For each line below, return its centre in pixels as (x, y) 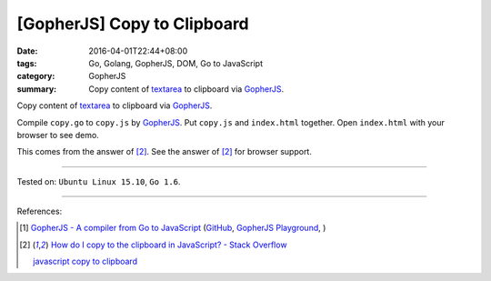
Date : (27, 51)
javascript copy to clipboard (85, 261)
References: (40, 211)
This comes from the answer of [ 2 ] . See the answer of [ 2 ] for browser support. (165, 152)
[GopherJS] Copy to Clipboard (133, 24)
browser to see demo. (58, 135)
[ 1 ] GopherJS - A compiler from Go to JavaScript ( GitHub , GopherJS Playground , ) (173, 228)
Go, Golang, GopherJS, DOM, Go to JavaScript (176, 63)
